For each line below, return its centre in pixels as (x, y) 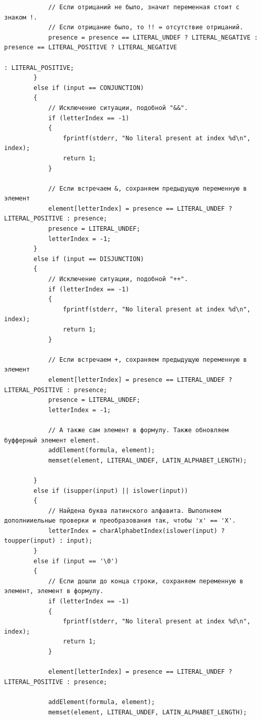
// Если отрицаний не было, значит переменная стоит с (144, 7)
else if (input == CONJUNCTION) (89, 88)
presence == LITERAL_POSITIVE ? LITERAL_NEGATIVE (91, 48)
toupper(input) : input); (48, 541)
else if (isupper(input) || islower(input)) (111, 491)
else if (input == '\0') (76, 561)
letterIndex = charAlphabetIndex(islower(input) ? (136, 531)
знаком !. (21, 17)
